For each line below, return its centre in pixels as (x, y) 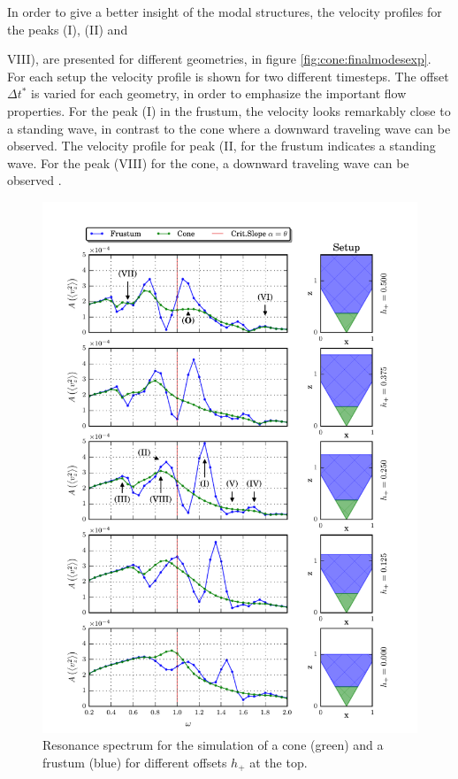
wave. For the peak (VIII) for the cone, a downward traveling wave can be (208, 162)
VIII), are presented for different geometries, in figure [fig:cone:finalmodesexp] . (219, 59)
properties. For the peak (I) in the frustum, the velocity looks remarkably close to (229, 110)
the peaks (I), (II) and (68, 29)
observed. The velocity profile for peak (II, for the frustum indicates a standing (221, 146)
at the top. (279, 762)
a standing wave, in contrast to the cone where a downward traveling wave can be (229, 128)
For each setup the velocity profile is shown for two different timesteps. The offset (228, 76)
